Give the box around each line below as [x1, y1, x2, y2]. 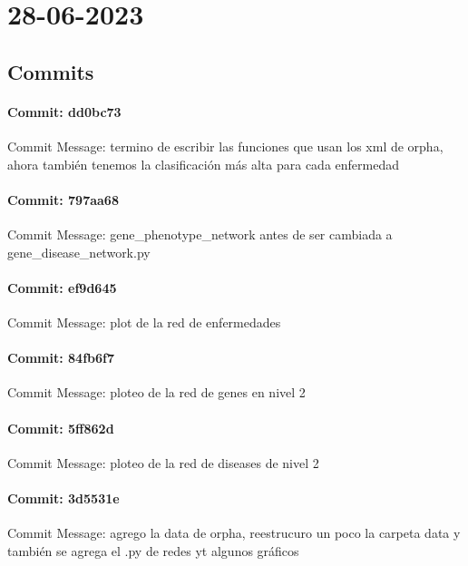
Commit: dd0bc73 [7, 102, 122, 121]
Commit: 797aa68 [7, 190, 119, 209]
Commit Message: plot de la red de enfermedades [7, 312, 281, 331]
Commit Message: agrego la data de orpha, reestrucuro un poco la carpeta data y [7, 523, 461, 542]
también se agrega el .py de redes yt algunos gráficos [7, 541, 299, 560]
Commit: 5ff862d [7, 418, 114, 437]
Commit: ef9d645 [7, 278, 117, 297]
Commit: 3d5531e [7, 488, 120, 507]
